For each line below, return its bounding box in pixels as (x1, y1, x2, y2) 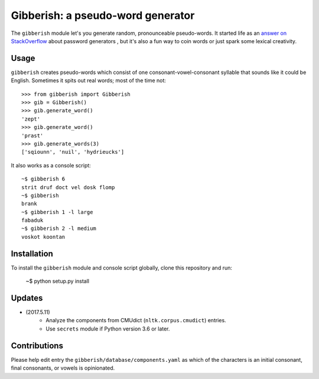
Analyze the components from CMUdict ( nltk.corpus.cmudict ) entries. (45, 317, 227, 324)
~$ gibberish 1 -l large (21, 209, 93, 215)
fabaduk (21, 217, 44, 224)
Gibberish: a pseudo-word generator (11, 9, 195, 22)
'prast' (21, 132, 44, 139)
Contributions (11, 341, 63, 351)
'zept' (21, 115, 41, 122)
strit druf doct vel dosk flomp (21, 184, 115, 190)
